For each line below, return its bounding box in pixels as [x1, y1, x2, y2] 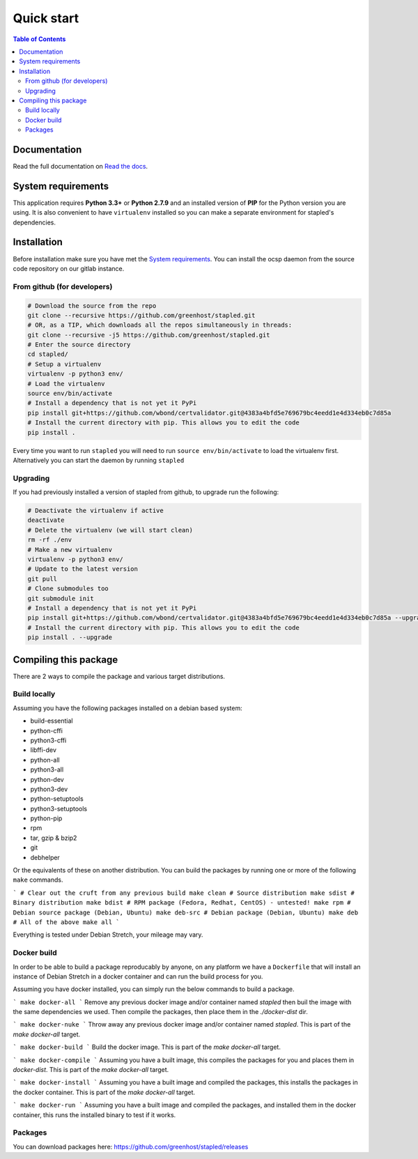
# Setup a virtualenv [27, 360, 102, 368]
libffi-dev [30, 746, 57, 754]
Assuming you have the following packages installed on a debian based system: [13, 704, 243, 712]
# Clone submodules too [27, 585, 109, 592]
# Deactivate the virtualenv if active [27, 507, 164, 515]
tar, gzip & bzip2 [30, 834, 77, 842]
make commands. [13, 875, 63, 884]
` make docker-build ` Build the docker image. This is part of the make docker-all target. [13, 1043, 281, 1052]
